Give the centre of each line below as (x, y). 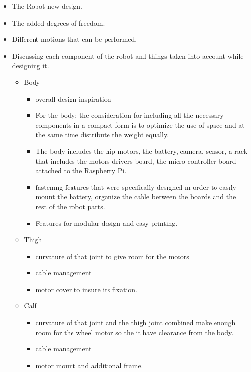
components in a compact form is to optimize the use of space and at (140, 125)
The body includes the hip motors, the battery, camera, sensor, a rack (142, 151)
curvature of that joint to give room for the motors (112, 256)
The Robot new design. (47, 6)
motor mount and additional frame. (89, 365)
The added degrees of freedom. (58, 22)
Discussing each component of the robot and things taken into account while (128, 56)
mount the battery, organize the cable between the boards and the (136, 197)
